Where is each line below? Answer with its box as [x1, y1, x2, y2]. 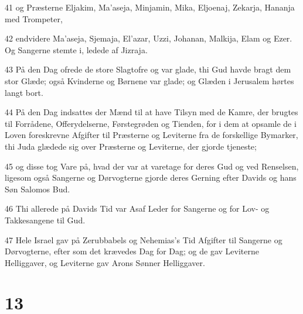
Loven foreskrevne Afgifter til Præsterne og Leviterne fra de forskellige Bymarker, [5, 129, 298, 141]
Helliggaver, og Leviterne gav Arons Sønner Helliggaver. [5, 256, 205, 268]
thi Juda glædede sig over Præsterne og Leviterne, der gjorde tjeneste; [5, 140, 257, 152]
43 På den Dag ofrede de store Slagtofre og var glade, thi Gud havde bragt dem [5, 63, 291, 75]
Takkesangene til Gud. [5, 213, 86, 226]
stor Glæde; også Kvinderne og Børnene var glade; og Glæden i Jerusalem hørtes [5, 74, 294, 87]
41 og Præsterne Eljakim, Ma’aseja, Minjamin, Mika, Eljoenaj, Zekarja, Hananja [5, 1, 295, 13]
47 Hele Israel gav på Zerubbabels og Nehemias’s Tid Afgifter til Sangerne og [5, 233, 282, 246]
